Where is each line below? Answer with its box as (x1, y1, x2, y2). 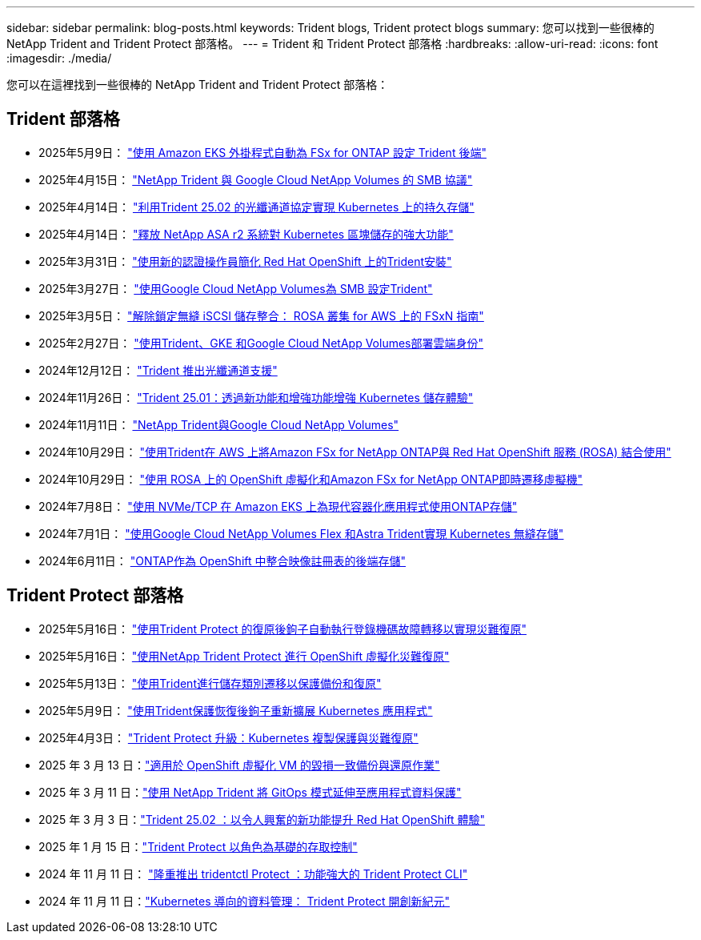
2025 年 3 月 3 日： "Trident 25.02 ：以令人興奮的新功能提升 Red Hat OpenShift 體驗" (38, 812, 486, 826)
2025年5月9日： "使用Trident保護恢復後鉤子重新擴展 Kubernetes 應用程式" (38, 703, 433, 717)
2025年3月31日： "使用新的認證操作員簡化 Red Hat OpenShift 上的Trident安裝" (38, 254, 452, 268)
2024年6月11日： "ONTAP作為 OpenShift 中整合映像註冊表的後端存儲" (38, 553, 407, 568)
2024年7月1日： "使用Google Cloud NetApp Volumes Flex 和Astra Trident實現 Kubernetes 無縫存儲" (38, 526, 564, 540)
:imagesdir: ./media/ (6, 51, 112, 65)
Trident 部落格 (6, 109, 120, 130)
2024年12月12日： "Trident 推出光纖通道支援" (38, 363, 278, 377)
